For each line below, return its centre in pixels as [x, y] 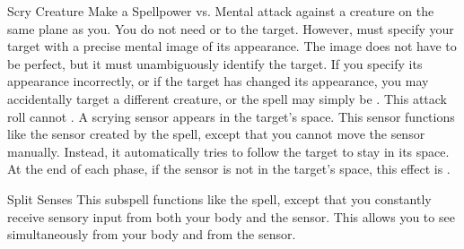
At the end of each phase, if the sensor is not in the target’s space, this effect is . [229, 169]
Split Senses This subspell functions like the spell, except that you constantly [219, 198]
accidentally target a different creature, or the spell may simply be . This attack [227, 98]
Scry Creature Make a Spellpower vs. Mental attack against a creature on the [221, 11]
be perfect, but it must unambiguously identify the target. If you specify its [215, 63]
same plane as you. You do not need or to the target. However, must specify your [231, 28]
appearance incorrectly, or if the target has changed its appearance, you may [218, 81]
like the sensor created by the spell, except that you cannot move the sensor [216, 134]
